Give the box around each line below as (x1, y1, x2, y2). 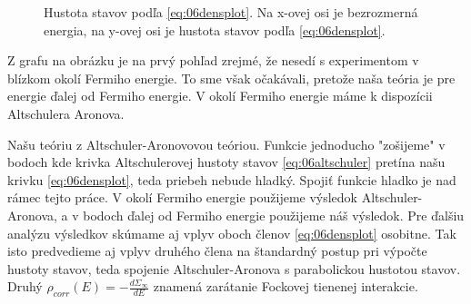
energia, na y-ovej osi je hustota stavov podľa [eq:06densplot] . (44, 20, 386, 39)
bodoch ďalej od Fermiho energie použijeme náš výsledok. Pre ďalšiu (83, 205, 465, 224)
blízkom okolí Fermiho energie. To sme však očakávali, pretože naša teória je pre (7, 68, 456, 87)
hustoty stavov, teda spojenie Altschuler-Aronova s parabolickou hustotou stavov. (7, 259, 461, 278)
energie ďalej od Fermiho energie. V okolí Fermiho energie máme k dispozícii (7, 86, 433, 105)
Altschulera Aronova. (7, 103, 125, 123)
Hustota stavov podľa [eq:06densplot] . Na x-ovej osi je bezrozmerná (44, 3, 418, 21)
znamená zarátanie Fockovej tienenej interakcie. (153, 277, 418, 296)
